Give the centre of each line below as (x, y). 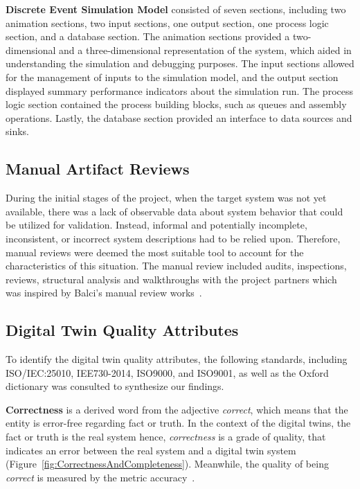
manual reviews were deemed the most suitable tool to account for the (155, 252)
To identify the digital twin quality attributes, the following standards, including (177, 359)
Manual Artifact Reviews (98, 169)
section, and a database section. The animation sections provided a (148, 36)
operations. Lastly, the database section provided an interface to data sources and (179, 117)
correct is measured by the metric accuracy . (100, 477)
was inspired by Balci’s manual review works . (104, 293)
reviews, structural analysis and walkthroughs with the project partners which (171, 279)
